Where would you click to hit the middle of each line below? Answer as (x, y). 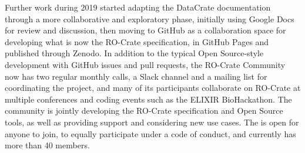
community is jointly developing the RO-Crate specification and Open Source (144, 110)
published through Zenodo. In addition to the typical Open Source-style (134, 53)
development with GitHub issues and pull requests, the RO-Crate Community (145, 64)
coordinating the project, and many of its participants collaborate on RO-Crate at (153, 88)
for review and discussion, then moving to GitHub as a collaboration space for (145, 30)
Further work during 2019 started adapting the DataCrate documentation (138, 7)
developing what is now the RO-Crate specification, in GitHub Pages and (137, 41)
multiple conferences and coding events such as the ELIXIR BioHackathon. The (148, 99)
